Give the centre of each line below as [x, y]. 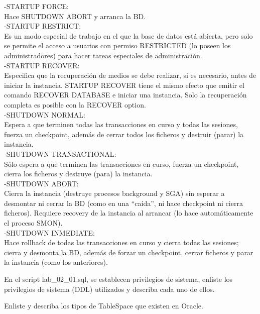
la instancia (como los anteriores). [56, 262]
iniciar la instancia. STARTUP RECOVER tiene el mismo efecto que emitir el [124, 85]
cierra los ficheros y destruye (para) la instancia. [78, 174]
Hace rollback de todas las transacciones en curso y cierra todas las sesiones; [121, 242]
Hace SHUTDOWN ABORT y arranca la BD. [75, 16]
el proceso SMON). [33, 223]
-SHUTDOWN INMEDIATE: [49, 232]
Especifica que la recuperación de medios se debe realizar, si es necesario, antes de [130, 75]
